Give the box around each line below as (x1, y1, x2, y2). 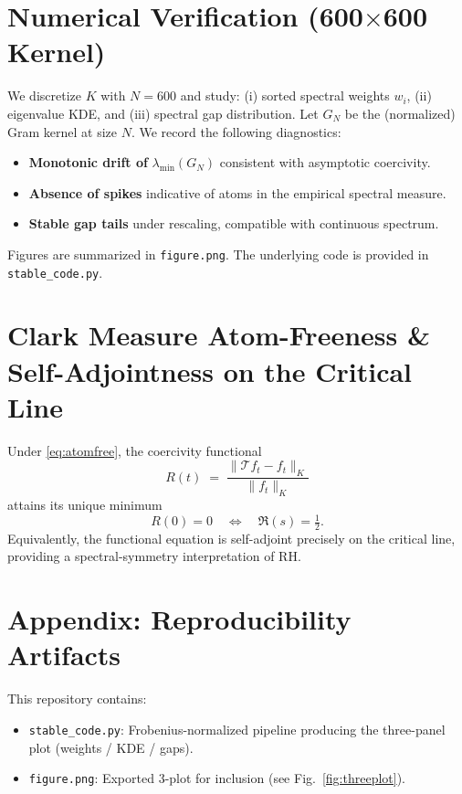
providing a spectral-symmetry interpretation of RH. (7, 546, 301, 566)
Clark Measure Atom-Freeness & (7, 316, 430, 354)
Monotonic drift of (28, 153, 148, 172)
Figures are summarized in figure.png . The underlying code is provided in (7, 244, 429, 263)
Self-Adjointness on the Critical (7, 352, 413, 389)
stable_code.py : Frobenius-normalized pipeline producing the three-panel (28, 719, 446, 738)
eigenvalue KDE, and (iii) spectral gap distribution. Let (7, 103, 319, 122)
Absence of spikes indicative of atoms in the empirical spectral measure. (28, 183, 446, 202)
